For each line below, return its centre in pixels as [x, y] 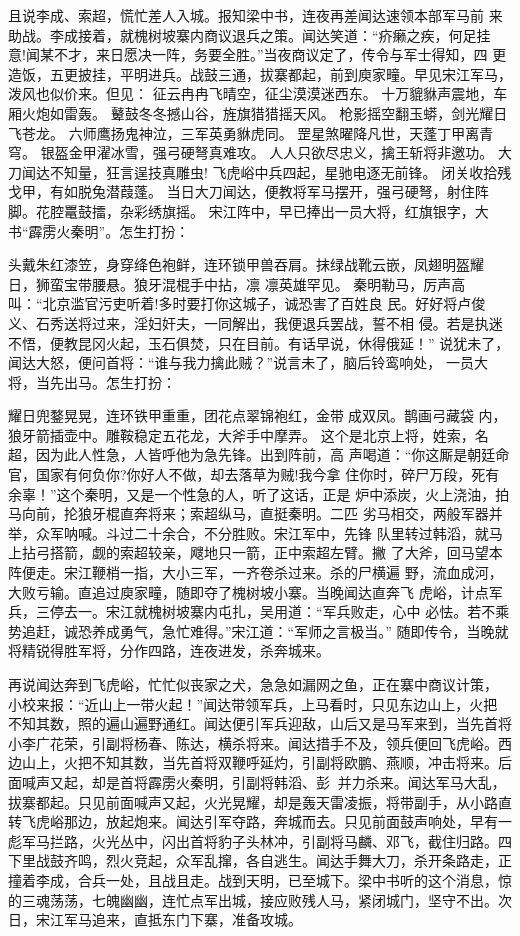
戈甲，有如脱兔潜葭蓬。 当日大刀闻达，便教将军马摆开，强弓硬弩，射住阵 [248, 191]
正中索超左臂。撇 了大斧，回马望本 [388, 552]
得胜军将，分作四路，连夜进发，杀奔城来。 [189, 650]
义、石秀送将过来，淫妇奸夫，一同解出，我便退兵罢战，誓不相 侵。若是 [241, 322]
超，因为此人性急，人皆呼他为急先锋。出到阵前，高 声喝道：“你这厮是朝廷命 [259, 454]
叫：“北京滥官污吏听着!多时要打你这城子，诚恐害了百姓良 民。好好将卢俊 [247, 303]
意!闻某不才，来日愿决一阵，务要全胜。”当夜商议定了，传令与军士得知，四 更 [257, 54]
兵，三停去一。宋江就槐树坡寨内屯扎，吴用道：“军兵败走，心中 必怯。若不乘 [259, 611]
